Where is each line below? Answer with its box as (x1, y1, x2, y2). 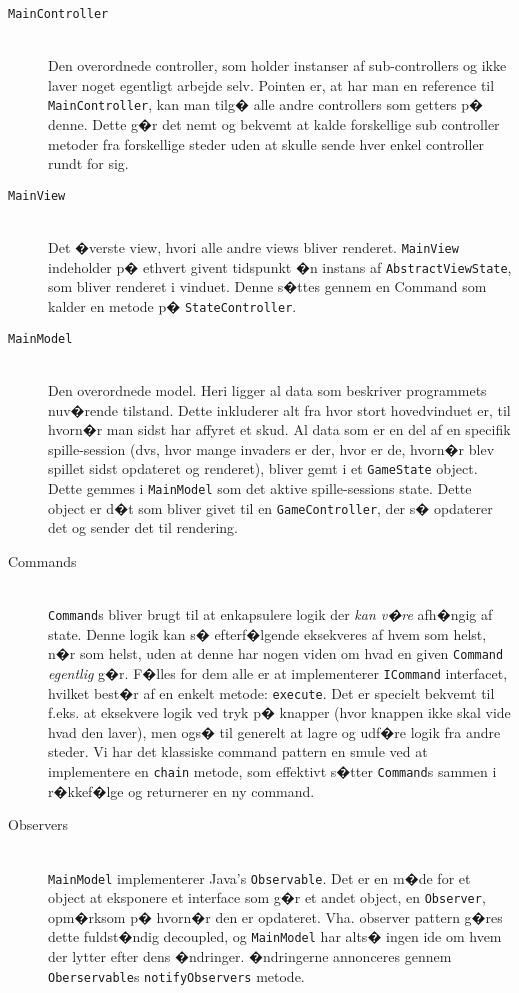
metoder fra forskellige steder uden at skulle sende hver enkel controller (48, 133, 485, 154)
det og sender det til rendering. (48, 517, 238, 538)
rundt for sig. (48, 153, 129, 174)
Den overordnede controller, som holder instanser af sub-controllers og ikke (48, 55, 507, 76)
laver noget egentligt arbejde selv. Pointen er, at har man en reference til (48, 74, 495, 95)
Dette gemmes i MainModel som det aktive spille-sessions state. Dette (48, 477, 472, 498)
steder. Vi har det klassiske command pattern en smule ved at (48, 741, 428, 762)
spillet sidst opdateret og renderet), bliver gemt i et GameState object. (48, 458, 478, 479)
